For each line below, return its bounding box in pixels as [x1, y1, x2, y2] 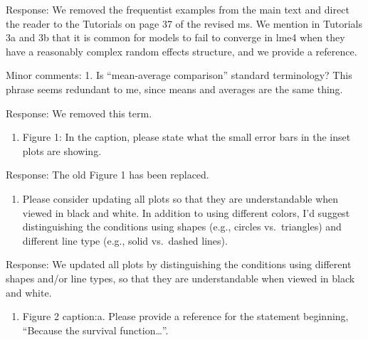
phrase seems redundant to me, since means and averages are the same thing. [6, 81, 343, 96]
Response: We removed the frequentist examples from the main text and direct [6, 2, 349, 16]
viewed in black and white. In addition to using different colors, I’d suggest [22, 205, 350, 220]
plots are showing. [22, 143, 102, 158]
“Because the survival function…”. [22, 322, 169, 337]
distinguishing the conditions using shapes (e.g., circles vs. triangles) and [22, 219, 342, 234]
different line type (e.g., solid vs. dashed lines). [22, 233, 228, 248]
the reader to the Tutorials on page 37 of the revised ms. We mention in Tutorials [6, 16, 362, 31]
